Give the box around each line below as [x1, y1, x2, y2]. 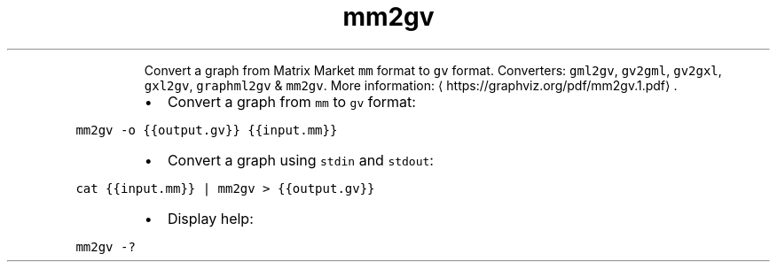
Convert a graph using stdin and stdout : [167, 150, 434, 169]
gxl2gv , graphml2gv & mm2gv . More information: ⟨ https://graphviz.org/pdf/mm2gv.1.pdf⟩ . [144, 77, 678, 93]
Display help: [167, 209, 254, 227]
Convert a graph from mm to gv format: [167, 92, 416, 111]
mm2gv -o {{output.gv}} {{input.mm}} [75, 122, 338, 137]
